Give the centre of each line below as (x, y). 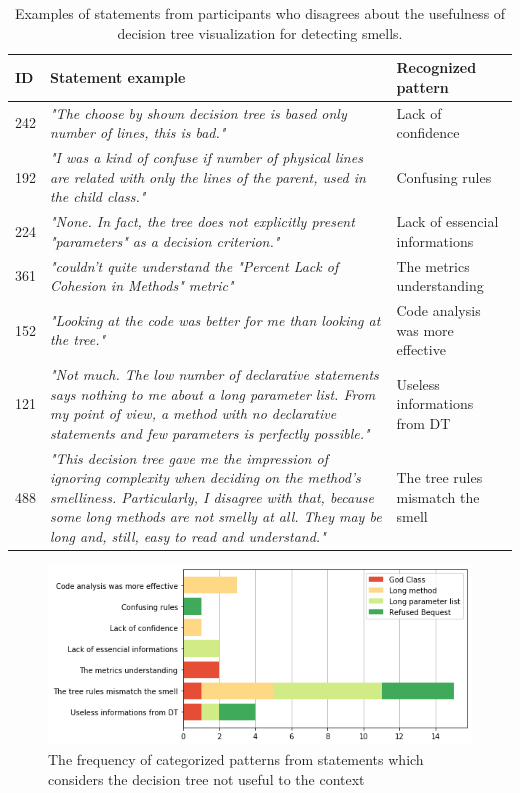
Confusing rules (444, 176)
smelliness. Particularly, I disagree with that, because (212, 496)
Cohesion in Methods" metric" (142, 285)
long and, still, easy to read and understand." (188, 536)
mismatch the (438, 496)
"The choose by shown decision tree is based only (198, 112)
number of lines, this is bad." (138, 132)
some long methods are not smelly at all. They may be (216, 516)
